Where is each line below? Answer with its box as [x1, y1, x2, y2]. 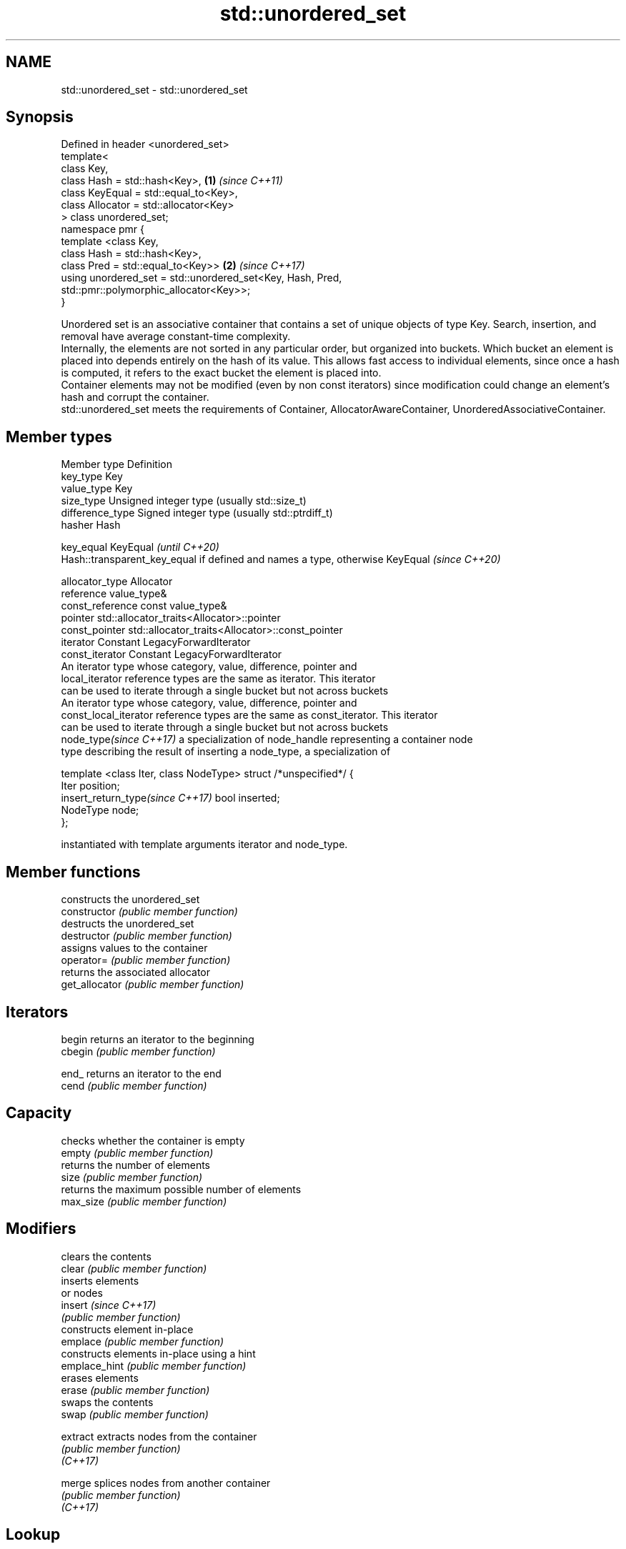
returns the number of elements [61, 1158, 211, 1171]
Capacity [6, 1104, 72, 1122]
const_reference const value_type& [61, 599, 227, 612]
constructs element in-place [61, 1323, 194, 1335]
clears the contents [61, 1250, 151, 1262]
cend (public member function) [61, 1079, 207, 1092]
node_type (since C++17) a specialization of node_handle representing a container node [61, 733, 473, 746]
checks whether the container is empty [61, 1134, 245, 1147]
